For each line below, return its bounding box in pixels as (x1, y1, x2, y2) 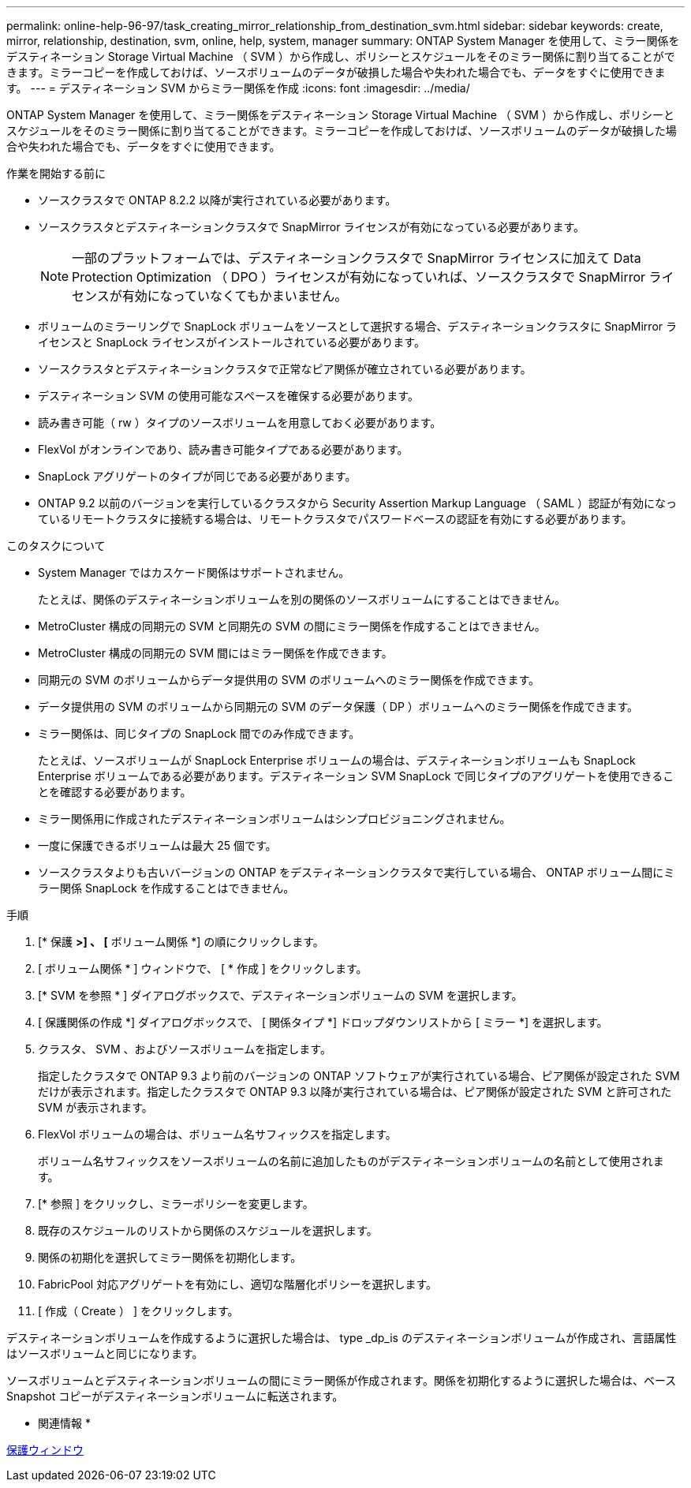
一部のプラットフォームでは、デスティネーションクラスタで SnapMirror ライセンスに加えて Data (72, 250, 641, 266)
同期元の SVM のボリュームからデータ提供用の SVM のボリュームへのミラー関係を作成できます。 (38, 673, 540, 686)
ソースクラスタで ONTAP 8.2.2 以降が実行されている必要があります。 (38, 193, 397, 207)
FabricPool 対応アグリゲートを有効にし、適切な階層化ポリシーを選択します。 (38, 1277, 438, 1291)
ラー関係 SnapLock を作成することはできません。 (38, 881, 295, 895)
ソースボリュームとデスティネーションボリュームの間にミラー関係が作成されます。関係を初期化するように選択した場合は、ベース (6, 1374, 677, 1387)
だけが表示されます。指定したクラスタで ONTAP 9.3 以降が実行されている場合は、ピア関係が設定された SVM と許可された (38, 1085, 672, 1098)
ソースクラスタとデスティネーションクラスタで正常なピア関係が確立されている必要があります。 (38, 362, 532, 376)
